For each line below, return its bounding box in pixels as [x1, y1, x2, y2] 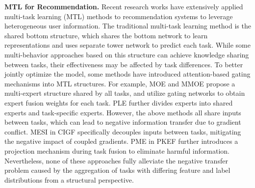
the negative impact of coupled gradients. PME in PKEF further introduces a [4, 136, 238, 146]
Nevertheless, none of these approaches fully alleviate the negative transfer [4, 155, 228, 165]
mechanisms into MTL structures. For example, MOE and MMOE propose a [4, 78, 235, 88]
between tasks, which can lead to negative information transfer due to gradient [4, 117, 241, 127]
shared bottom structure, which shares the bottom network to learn [4, 30, 208, 40]
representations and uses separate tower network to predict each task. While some [4, 40, 251, 50]
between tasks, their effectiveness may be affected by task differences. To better [4, 59, 243, 69]
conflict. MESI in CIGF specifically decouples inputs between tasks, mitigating [4, 126, 241, 136]
